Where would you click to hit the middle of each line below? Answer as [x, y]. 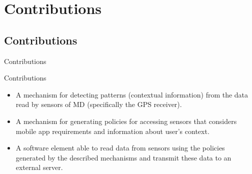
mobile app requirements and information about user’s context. [112, 131]
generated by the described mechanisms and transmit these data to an [123, 157]
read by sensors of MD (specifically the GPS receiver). [99, 104]
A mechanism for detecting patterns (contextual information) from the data [132, 94]
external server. [39, 167]
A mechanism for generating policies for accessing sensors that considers [126, 121]
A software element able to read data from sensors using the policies [120, 148]
